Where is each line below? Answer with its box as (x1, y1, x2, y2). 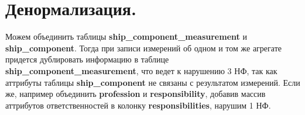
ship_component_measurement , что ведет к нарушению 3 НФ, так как (5, 64, 277, 76)
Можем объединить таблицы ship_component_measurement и (5, 30, 247, 43)
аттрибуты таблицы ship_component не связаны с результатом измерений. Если (5, 76, 300, 88)
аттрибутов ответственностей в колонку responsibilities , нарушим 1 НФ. (5, 99, 271, 111)
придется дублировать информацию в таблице (5, 53, 169, 65)
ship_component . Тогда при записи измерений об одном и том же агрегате (5, 41, 282, 54)
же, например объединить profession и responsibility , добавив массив (5, 88, 266, 100)
